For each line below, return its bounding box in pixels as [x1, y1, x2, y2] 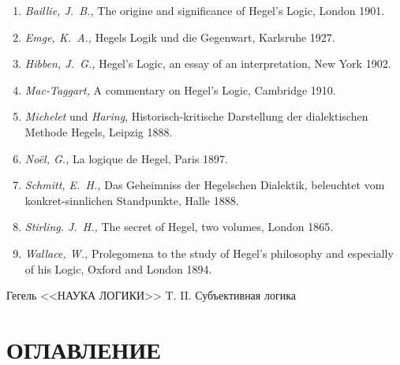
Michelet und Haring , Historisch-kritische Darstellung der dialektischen [24, 108, 368, 125]
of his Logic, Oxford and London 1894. [24, 260, 212, 277]
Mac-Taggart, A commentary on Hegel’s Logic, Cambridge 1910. [24, 81, 336, 98]
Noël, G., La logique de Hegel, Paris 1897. [24, 150, 228, 166]
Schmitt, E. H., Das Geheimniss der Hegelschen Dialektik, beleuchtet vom [24, 177, 385, 193]
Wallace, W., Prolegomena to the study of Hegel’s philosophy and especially [24, 244, 394, 261]
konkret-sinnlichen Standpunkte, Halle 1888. [24, 192, 239, 208]
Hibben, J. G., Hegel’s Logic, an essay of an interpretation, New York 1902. [24, 55, 391, 72]
